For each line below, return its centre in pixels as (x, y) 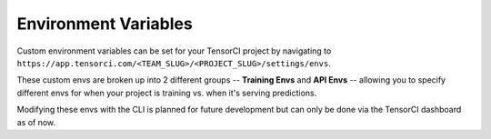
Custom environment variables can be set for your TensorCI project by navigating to (174, 51)
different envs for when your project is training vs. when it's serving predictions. (167, 93)
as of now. (36, 122)
